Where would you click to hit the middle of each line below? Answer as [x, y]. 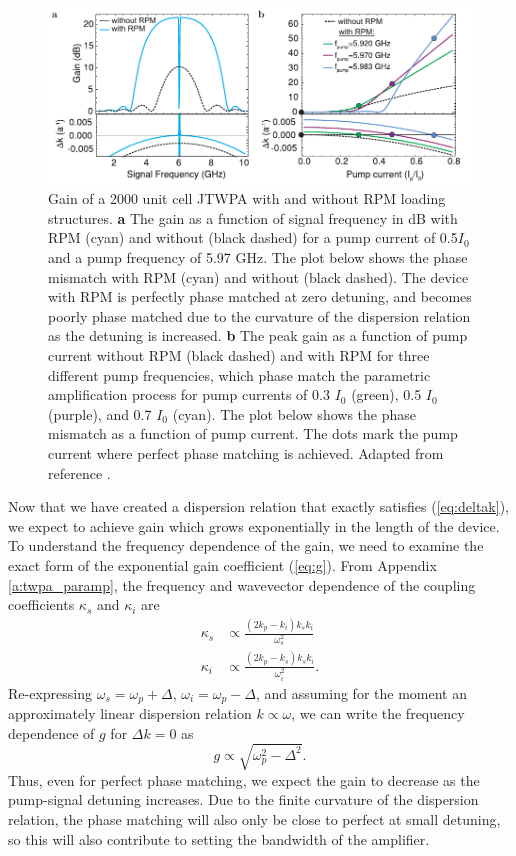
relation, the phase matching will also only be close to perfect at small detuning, [254, 818]
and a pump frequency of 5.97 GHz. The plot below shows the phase [258, 257]
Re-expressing [50, 692]
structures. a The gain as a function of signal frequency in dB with [253, 217]
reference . [79, 472]
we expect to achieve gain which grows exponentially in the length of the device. [254, 525]
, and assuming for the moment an [361, 692]
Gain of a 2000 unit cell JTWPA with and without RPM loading [247, 198]
